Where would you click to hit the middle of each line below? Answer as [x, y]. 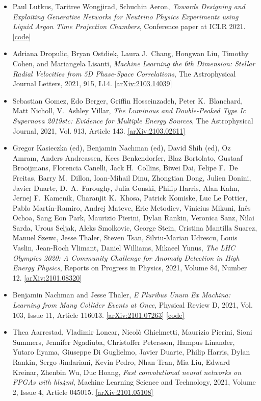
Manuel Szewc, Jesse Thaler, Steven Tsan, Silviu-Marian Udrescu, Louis [125, 237]
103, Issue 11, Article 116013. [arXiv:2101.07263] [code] [98, 315]
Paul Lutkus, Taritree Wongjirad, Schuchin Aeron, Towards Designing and [129, 6]
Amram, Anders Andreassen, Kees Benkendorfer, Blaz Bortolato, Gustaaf [127, 157]
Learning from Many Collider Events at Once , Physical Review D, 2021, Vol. [133, 305]
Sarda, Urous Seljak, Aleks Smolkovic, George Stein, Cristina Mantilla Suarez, [135, 227]
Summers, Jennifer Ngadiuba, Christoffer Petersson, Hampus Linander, [124, 342]
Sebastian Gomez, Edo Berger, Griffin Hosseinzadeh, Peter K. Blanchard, [128, 100]
